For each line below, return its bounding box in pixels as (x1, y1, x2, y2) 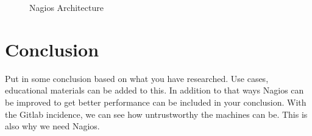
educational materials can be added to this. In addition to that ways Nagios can (5, 84, 304, 97)
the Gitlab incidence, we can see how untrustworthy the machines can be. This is (5, 107, 308, 120)
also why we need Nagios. (5, 120, 100, 132)
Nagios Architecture (29, 1, 104, 13)
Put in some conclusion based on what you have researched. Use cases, (5, 72, 269, 84)
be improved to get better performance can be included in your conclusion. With (5, 95, 307, 108)
